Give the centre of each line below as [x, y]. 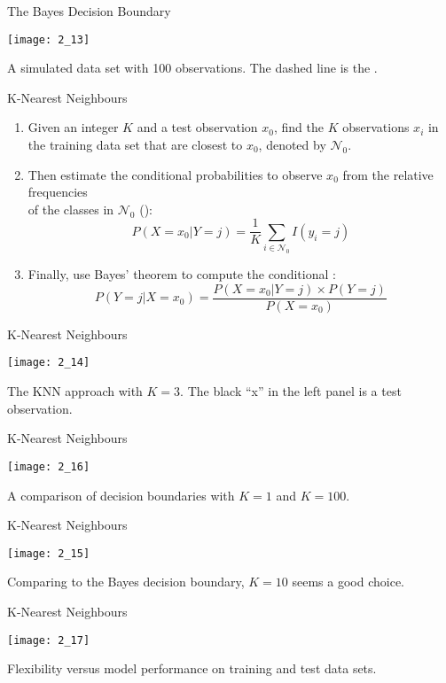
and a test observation [197, 127]
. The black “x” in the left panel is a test [291, 391]
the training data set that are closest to [135, 145]
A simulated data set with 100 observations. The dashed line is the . [192, 68]
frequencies [58, 192]
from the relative [388, 174]
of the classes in [71, 209]
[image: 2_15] [49, 553]
